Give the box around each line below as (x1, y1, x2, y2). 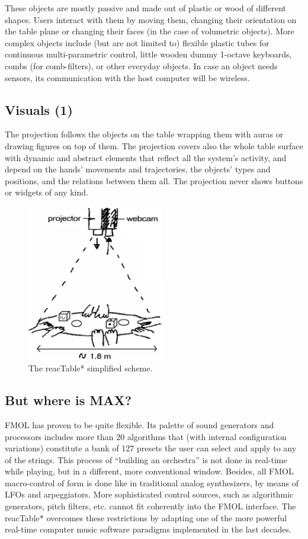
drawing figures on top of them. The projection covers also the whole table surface (5, 139, 303, 152)
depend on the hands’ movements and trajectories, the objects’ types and (5, 163, 271, 175)
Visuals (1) (5, 100, 73, 118)
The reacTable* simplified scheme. (28, 362, 153, 374)
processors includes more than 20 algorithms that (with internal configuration (5, 430, 287, 442)
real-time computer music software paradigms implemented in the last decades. (5, 523, 291, 535)
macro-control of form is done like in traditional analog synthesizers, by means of (5, 476, 299, 489)
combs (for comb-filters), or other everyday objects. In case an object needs (5, 59, 278, 72)
